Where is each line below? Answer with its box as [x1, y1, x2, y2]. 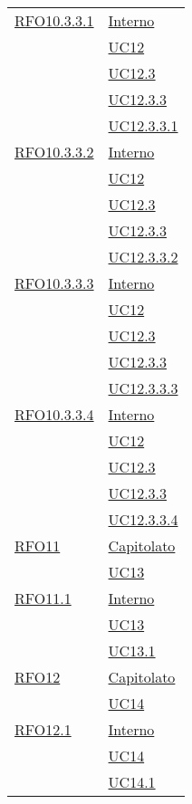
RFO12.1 [14, 719, 72, 740]
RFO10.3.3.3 [14, 273, 94, 293]
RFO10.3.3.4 [14, 404, 94, 425]
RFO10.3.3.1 [14, 10, 94, 31]
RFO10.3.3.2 [14, 141, 94, 162]
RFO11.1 [14, 588, 72, 608]
